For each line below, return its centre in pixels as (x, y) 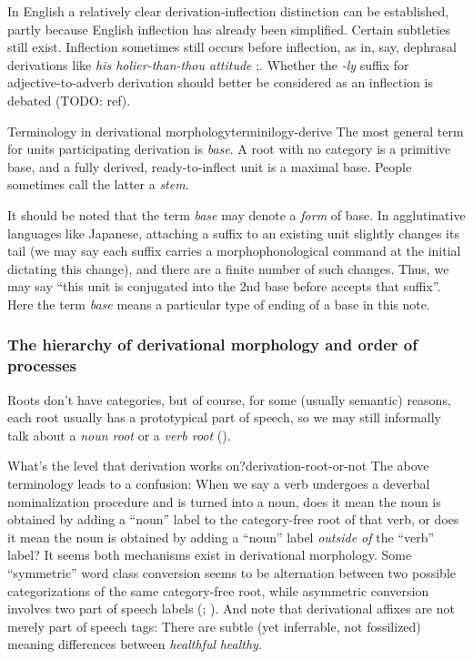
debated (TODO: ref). (69, 100)
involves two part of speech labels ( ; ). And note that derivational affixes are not (231, 608)
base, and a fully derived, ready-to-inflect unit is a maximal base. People (210, 166)
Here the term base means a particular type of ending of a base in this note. (219, 304)
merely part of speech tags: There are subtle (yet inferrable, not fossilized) (214, 626)
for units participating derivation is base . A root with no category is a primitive (229, 149)
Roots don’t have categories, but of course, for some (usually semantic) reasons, (229, 399)
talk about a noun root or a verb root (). (119, 435)
